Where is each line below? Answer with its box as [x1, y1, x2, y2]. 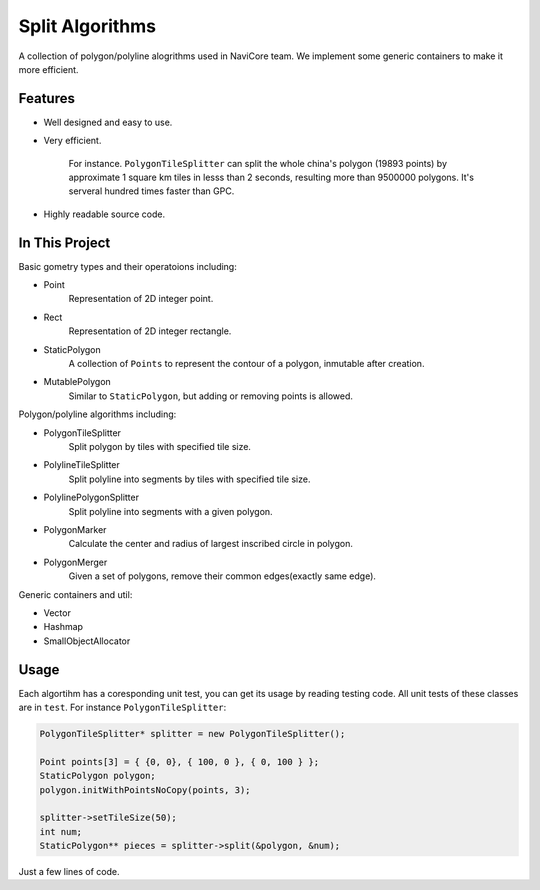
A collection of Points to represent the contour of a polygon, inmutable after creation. [68, 358, 425, 370]
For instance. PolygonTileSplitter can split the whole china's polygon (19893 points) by [68, 157, 448, 169]
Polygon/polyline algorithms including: [18, 408, 177, 420]
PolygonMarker [43, 523, 107, 535]
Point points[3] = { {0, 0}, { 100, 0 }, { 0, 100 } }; [39, 756, 320, 767]
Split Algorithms [18, 15, 157, 37]
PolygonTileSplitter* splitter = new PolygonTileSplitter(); [39, 728, 346, 739]
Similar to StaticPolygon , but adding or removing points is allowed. [68, 390, 354, 402]
